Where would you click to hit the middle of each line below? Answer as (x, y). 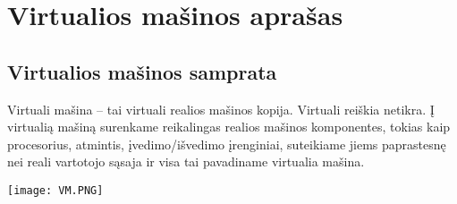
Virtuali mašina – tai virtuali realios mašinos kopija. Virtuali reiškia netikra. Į (221, 109)
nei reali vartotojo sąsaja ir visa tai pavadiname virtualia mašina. (186, 161)
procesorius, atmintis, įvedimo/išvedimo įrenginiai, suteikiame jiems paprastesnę (227, 144)
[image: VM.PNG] (55, 190)
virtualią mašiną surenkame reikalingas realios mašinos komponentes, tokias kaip (229, 127)
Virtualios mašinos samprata (142, 71)
